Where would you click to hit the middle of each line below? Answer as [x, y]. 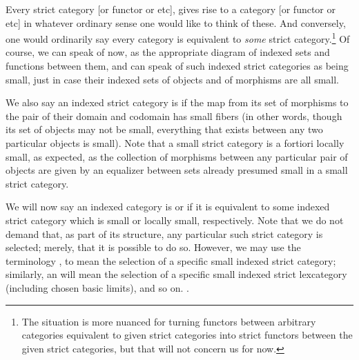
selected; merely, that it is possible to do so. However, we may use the [153, 247]
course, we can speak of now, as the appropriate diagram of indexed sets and [168, 52]
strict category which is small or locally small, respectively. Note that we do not [175, 220]
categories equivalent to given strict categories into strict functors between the [187, 335]
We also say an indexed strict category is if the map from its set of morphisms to [177, 102]
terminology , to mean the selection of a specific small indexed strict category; [171, 260]
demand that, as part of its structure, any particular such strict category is [164, 233]
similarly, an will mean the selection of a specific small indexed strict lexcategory [176, 274]
